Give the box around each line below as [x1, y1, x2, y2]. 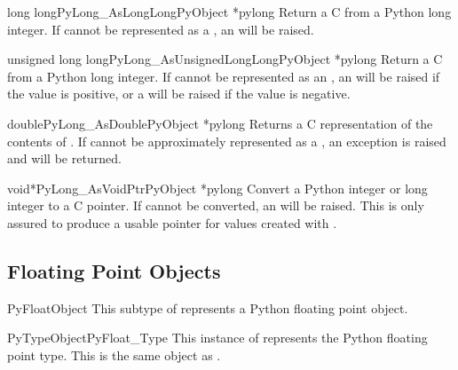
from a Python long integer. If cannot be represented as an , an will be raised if [7, 67, 440, 85]
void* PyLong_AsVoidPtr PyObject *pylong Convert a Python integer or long [7, 178, 428, 197]
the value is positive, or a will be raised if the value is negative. [7, 84, 351, 103]
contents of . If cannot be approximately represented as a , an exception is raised [7, 131, 446, 150]
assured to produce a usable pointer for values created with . [7, 213, 337, 232]
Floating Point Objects [7, 256, 221, 284]
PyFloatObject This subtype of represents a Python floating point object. [7, 298, 408, 317]
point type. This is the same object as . [7, 345, 221, 364]
